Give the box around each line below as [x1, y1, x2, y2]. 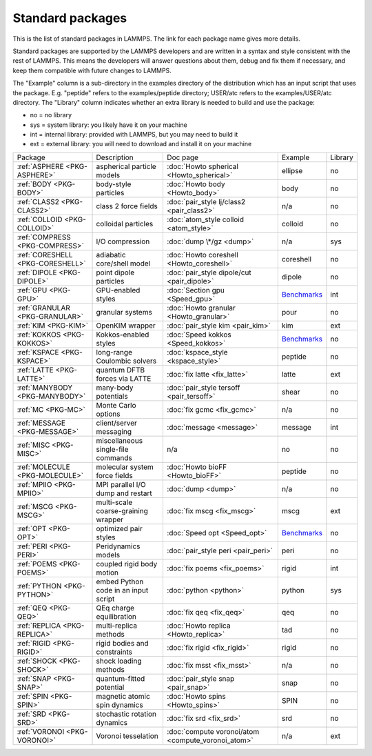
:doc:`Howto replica [166, 621, 231, 630]
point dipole [96, 268, 134, 277]
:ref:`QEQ [17, 603, 48, 613]
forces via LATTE [96, 373, 152, 383]
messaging [96, 426, 132, 436]
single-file [96, 444, 129, 454]
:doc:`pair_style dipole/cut [166, 268, 251, 277]
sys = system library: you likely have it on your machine [30, 121, 187, 129]
